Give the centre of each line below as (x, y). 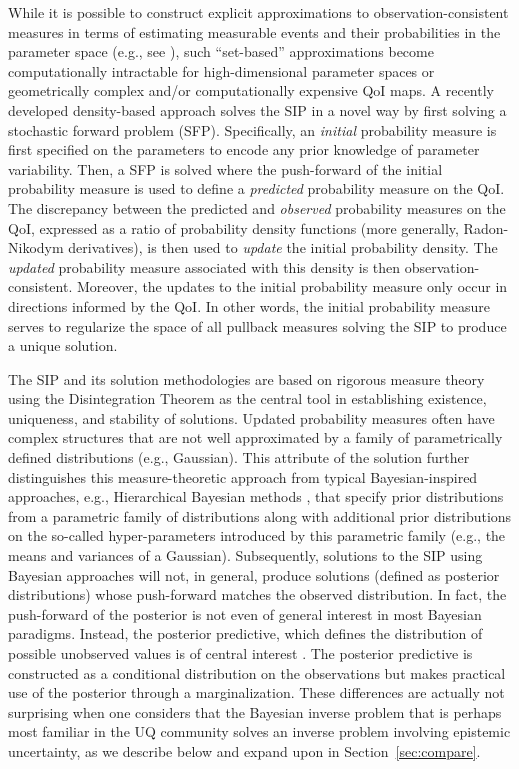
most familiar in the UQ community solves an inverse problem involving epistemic (259, 731)
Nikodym (36, 247)
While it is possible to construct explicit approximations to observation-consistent (258, 12)
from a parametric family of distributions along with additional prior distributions (260, 515)
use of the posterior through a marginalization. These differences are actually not (256, 692)
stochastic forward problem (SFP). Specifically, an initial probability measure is (252, 129)
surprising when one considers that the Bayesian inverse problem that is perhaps (255, 711)
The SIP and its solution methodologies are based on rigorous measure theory (246, 378)
